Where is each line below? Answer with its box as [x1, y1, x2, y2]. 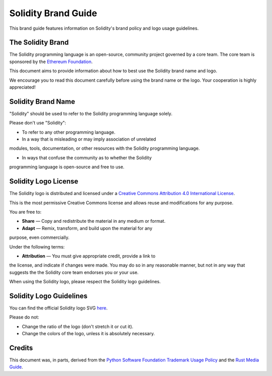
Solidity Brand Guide [9, 8, 98, 19]
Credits [9, 343, 33, 352]
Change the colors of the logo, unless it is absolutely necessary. [22, 331, 155, 337]
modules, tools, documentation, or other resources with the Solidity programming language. [9, 145, 200, 151]
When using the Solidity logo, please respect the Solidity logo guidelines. [9, 279, 161, 285]
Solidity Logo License [9, 177, 79, 186]
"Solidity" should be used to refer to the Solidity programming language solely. [9, 110, 173, 116]
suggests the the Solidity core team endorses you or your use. [9, 269, 139, 275]
